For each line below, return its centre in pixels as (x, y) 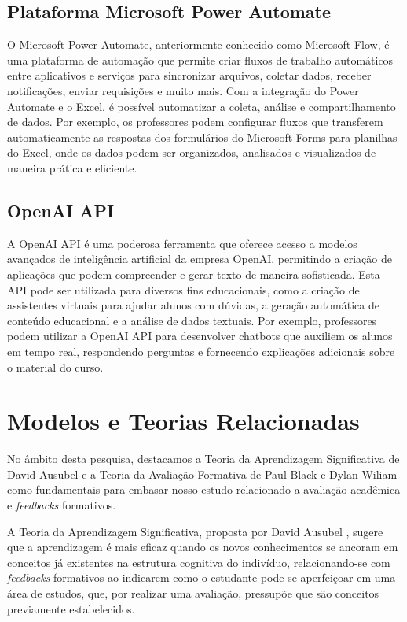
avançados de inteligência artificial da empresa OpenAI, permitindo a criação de (200, 259)
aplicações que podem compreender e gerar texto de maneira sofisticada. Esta (194, 274)
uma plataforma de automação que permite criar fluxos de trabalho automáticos (200, 59)
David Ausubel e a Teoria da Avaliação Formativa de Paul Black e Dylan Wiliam (202, 474)
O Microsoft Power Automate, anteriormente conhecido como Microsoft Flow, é (198, 44)
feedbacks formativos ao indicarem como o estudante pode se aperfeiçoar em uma (202, 578)
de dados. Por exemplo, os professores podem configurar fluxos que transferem (195, 122)
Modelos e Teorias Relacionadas (183, 421)
